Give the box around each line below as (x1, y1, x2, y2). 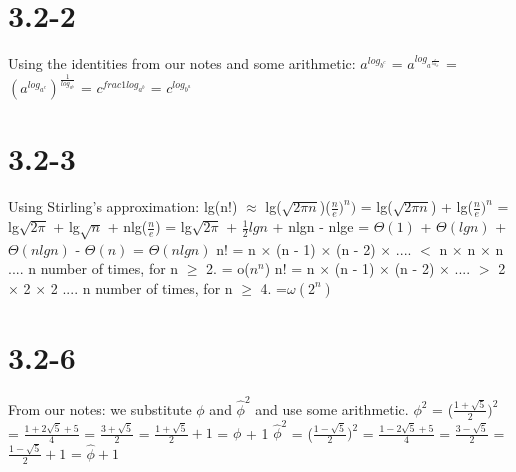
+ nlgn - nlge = (272, 216, 370, 237)
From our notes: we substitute (8, 398, 192, 419)
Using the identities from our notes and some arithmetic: (8, 53, 356, 74)
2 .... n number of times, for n (50, 277, 233, 298)
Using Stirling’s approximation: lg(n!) (8, 196, 238, 217)
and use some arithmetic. (255, 398, 409, 419)
